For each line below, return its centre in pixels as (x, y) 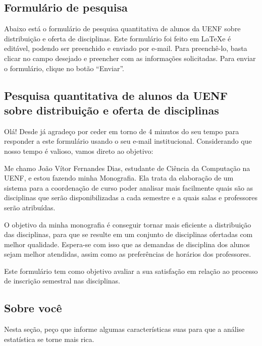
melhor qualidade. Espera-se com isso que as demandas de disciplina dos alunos (127, 244)
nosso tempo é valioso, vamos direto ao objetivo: (79, 151)
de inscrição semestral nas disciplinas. (62, 281)
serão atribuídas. (30, 207)
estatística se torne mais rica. (49, 339)
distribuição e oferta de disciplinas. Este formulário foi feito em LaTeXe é (118, 38)
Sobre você (33, 308)
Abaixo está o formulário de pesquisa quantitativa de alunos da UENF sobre (122, 28)
